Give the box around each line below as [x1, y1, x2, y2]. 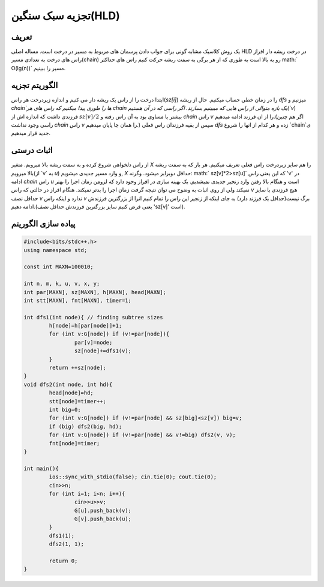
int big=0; [49, 406, 81, 413]
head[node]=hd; [49, 390, 94, 396]
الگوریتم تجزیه [11, 80, 58, 90]
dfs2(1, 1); [49, 541, 84, 547]
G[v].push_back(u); [74, 516, 132, 522]
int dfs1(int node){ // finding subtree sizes [23, 314, 163, 321]
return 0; [49, 558, 78, 564]
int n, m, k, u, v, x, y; [23, 280, 100, 287]
